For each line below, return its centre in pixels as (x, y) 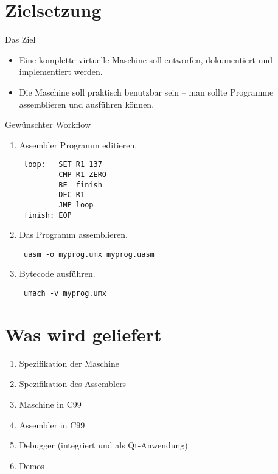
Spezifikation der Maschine (69, 363)
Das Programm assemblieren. (73, 235)
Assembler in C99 (52, 424)
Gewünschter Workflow (48, 124)
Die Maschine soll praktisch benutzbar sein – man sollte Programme (146, 92)
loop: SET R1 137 (63, 165)
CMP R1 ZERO (82, 174)
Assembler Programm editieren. (78, 145)
